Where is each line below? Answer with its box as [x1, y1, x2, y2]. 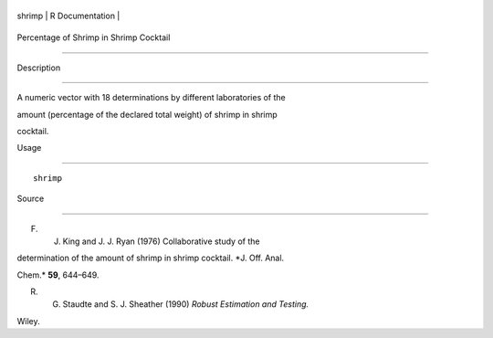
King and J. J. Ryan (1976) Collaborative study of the [62, 236, 260, 247]
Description [16, 62, 61, 73]
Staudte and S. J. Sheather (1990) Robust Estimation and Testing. [62, 299, 309, 310]
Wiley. [16, 315, 40, 326]
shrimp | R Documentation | [16, 10, 121, 21]
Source [16, 193, 45, 205]
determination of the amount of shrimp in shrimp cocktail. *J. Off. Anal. [16, 252, 285, 264]
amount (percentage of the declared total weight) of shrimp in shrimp [16, 109, 278, 120]
